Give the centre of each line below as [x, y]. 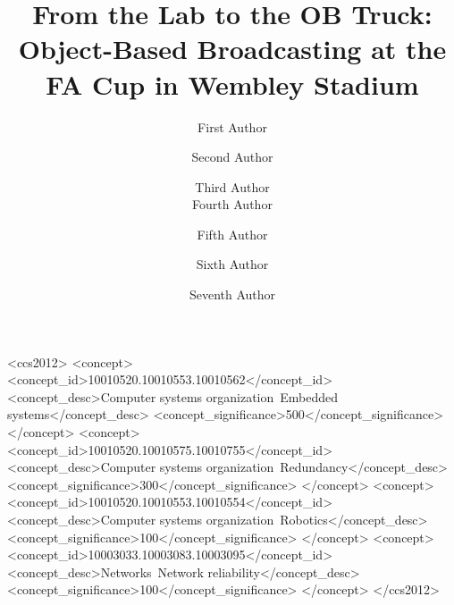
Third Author [232, 186]
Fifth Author [232, 234]
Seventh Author [232, 294]
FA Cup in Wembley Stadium [232, 84]
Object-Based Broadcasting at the [232, 49]
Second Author [232, 157]
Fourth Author [232, 204]
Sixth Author [232, 264]
